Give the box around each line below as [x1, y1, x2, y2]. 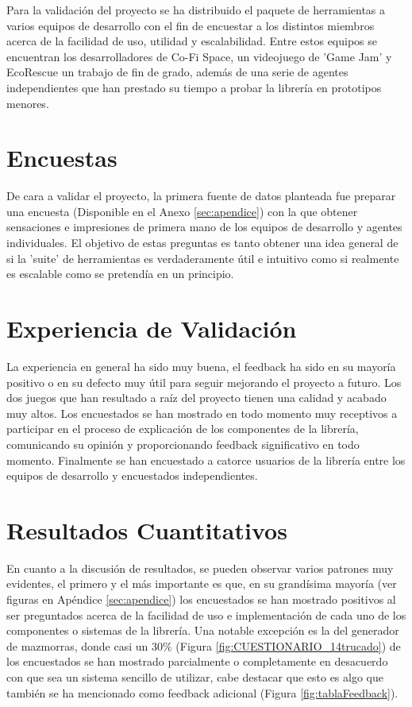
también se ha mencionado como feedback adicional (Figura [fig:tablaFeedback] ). [6, 684, 399, 701]
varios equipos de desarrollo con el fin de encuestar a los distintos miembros [6, 17, 375, 33]
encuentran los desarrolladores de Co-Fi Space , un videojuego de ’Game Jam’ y [6, 48, 392, 64]
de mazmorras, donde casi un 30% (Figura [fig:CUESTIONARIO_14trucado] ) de [6, 637, 401, 654]
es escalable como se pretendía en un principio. [6, 265, 234, 282]
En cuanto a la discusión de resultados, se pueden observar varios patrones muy [6, 559, 394, 576]
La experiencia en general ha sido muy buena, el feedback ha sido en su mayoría [6, 357, 396, 374]
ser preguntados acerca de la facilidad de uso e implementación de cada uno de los [6, 606, 406, 623]
